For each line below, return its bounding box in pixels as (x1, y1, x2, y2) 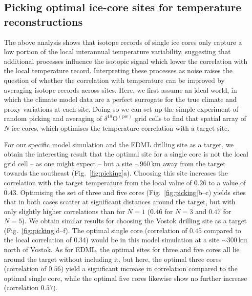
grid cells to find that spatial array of (135, 113, 247, 123)
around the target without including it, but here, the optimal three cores (4, 254, 222, 264)
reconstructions (4, 14, 83, 29)
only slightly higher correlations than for (4, 206, 125, 216)
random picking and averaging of (4, 113, 102, 123)
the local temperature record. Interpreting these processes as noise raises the (4, 65, 232, 76)
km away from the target (151, 158, 226, 168)
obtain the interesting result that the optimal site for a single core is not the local (4, 149, 249, 159)
